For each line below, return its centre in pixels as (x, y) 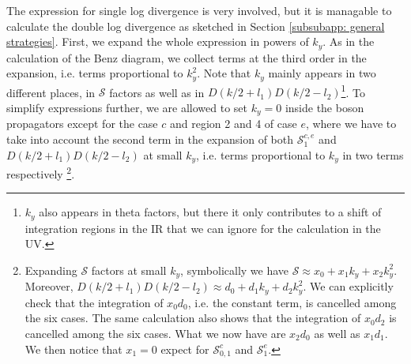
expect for (185, 349)
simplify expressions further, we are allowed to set (127, 107)
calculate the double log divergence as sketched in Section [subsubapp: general (196, 26)
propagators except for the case (82, 124)
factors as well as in (157, 92)
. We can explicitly (348, 286)
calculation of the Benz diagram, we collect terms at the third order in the (187, 57)
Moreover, (49, 286)
